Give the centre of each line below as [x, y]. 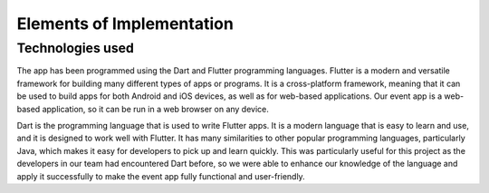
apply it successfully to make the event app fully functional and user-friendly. [161, 176]
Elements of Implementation [125, 24]
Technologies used [76, 48]
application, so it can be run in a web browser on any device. [155, 109]
